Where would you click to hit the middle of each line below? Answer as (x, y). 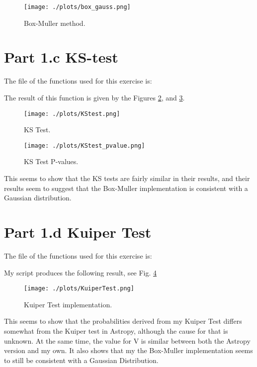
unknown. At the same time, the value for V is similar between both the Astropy (127, 340)
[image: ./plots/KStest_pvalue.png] (85, 145)
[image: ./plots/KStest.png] (72, 114)
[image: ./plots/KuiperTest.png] (79, 289)
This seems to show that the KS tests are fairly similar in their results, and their (127, 178)
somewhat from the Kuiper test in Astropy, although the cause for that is (116, 331)
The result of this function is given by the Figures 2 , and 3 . (94, 97)
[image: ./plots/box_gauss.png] (77, 7)
